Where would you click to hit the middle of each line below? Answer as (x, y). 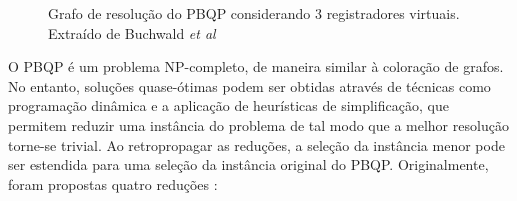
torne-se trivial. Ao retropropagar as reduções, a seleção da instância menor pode (256, 144)
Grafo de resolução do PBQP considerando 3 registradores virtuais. (254, 13)
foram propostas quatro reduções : (113, 183)
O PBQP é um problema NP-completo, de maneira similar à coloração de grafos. (256, 66)
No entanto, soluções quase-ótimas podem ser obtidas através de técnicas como (249, 85)
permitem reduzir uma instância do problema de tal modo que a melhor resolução (258, 124)
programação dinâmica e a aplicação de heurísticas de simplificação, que (228, 105)
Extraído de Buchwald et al (132, 32)
